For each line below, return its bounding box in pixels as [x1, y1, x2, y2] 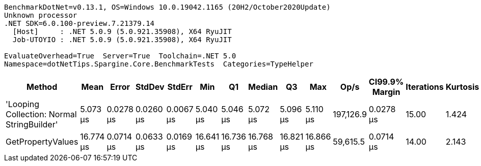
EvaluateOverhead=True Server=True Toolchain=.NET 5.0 [4, 52, 236, 60]
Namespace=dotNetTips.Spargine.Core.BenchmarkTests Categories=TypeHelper [4, 60, 313, 68]
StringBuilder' [6, 119, 58, 129]
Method [26, 82, 58, 92]
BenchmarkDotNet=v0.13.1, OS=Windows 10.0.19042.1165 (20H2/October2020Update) [4, 3, 331, 11]
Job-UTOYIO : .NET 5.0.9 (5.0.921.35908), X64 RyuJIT [12, 36, 232, 44]
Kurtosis [445, 82, 479, 92]
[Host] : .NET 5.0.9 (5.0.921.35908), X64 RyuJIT [12, 27, 232, 36]
